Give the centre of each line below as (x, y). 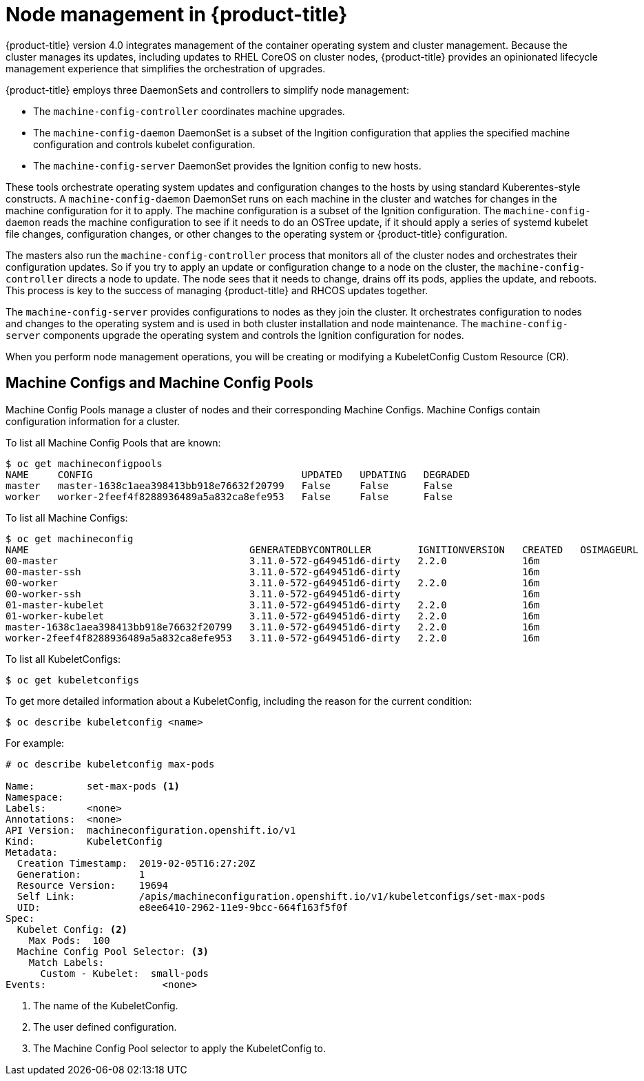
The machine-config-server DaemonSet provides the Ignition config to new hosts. (227, 165)
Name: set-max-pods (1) (93, 786)
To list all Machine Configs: (67, 517)
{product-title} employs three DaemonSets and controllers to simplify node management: (207, 90)
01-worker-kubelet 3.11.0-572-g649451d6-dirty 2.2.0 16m (273, 616)
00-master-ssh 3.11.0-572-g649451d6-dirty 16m (273, 572)
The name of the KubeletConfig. (106, 1005)
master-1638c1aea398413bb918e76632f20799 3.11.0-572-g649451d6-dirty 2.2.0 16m (273, 627)
